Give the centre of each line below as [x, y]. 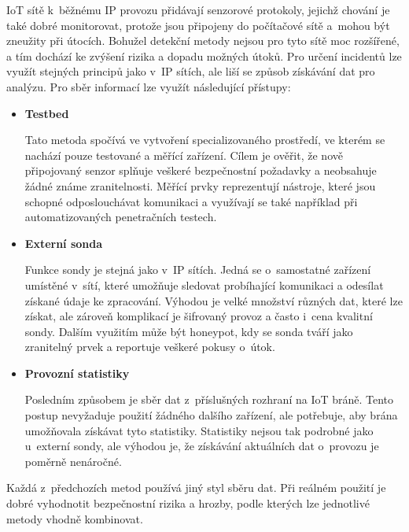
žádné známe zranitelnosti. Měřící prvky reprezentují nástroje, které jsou [200, 185]
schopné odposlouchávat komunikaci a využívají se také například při [191, 201]
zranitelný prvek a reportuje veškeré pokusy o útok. [150, 347]
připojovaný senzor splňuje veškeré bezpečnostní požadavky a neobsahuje [201, 170]
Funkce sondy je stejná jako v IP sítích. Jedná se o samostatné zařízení [198, 270]
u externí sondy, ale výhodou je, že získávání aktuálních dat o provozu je [202, 446]
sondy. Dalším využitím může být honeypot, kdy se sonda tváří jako [189, 331]
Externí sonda [64, 243]
